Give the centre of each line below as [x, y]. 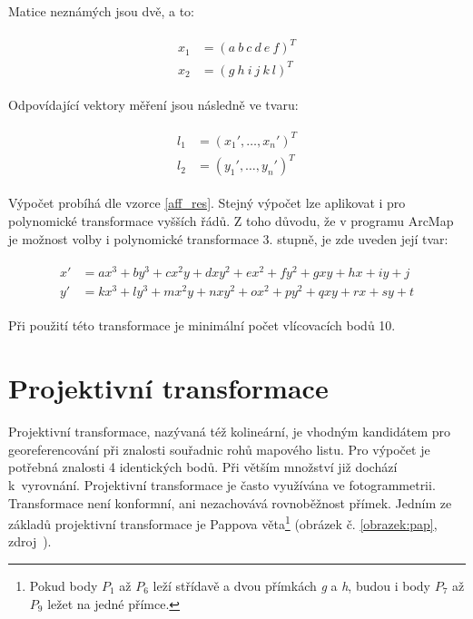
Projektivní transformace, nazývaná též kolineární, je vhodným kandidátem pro [230, 432]
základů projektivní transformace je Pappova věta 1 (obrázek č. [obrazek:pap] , [223, 522]
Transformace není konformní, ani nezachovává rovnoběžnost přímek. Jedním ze [230, 502]
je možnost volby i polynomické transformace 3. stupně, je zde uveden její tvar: [228, 238]
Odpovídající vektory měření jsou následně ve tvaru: [153, 104]
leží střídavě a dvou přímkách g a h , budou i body [292, 585]
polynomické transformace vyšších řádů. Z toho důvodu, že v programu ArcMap [231, 220]
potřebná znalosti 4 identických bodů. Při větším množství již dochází [203, 467]
